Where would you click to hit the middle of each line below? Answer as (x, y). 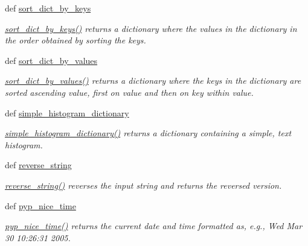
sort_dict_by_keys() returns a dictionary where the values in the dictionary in (151, 28)
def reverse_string (38, 165)
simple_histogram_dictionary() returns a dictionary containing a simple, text (148, 133)
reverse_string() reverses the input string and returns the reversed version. (143, 185)
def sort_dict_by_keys (48, 8)
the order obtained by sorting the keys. (75, 40)
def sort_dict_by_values (51, 60)
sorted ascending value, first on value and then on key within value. (129, 92)
